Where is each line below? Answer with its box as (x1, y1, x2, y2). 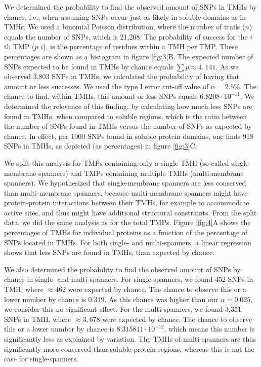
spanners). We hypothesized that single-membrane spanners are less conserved (4, 177, 246, 188)
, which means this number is (164, 323, 255, 334)
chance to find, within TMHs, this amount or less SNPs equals (4, 91, 198, 101)
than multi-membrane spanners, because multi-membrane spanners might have (4, 187, 248, 198)
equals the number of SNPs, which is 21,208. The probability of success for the (4, 31, 248, 42)
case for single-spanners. (4, 353, 78, 364)
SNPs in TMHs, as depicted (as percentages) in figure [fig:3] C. (4, 140, 197, 151)
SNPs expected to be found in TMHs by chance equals (4, 61, 173, 71)
